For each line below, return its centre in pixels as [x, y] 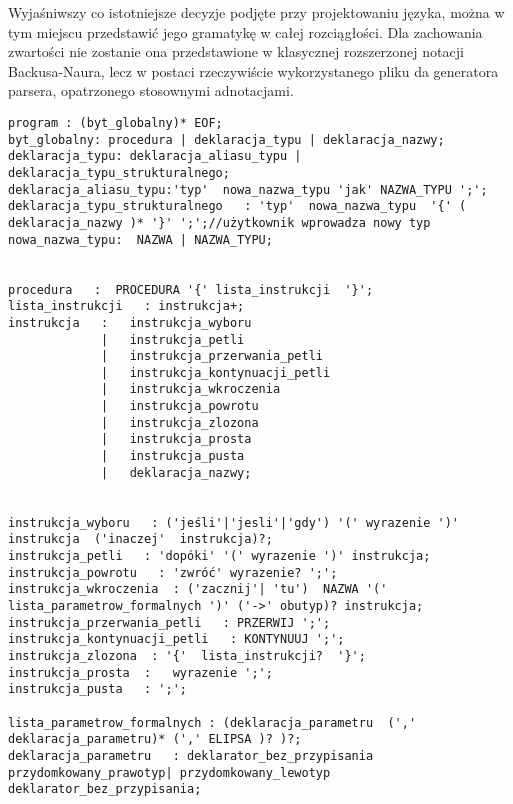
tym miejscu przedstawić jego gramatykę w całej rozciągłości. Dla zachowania [245, 31]
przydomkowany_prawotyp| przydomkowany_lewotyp [169, 772]
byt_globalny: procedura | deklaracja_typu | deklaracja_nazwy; [226, 139]
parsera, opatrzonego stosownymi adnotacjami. [151, 90]
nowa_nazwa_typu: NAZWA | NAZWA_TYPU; [140, 239]
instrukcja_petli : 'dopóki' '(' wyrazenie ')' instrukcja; [219, 556]
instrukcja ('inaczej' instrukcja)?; [140, 539]
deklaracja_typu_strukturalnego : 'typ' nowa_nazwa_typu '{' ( [237, 206]
